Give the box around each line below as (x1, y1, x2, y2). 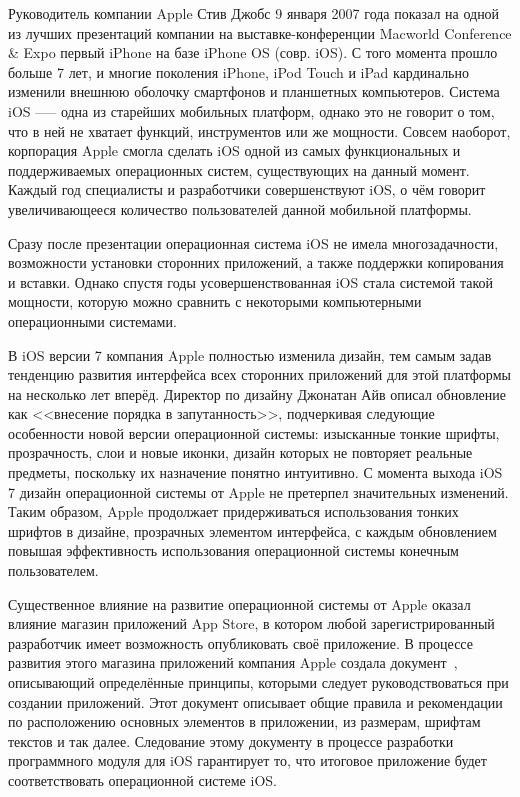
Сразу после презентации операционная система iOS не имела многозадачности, (8, 232, 499, 253)
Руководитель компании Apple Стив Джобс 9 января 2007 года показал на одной (8, 3, 500, 23)
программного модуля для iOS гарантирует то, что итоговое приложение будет (8, 750, 487, 771)
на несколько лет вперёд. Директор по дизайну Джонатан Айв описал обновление (8, 383, 507, 404)
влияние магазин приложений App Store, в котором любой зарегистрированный (8, 613, 495, 634)
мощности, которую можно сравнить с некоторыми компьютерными (8, 291, 422, 312)
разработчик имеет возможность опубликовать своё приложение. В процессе (8, 632, 473, 653)
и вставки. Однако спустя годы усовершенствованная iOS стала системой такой (8, 271, 494, 292)
